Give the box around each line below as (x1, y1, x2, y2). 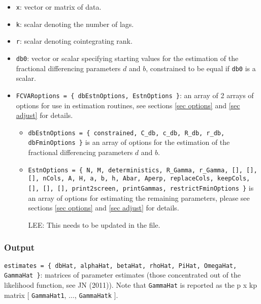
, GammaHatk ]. (74, 289, 118, 300)
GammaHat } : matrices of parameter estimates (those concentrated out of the (4, 269, 241, 280)
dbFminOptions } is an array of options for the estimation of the (28, 137, 230, 147)
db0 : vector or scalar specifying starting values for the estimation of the (16, 52, 239, 63)
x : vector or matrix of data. (16, 2, 102, 12)
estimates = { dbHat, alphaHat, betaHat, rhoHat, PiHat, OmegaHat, (4, 262, 237, 269)
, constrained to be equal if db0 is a (146, 63, 256, 73)
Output (4, 241, 35, 254)
